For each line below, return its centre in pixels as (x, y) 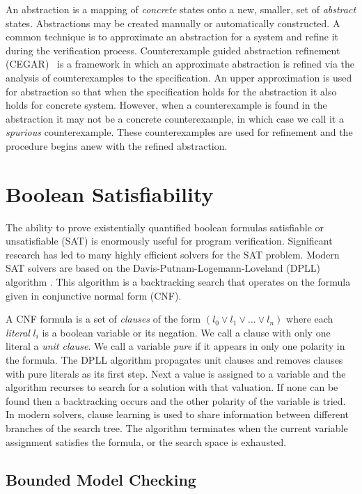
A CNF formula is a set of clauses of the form (103, 319)
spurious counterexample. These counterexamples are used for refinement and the (179, 132)
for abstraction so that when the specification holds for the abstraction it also (171, 91)
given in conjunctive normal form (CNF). (94, 295)
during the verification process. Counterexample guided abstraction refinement (173, 50)
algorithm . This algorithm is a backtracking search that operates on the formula (178, 282)
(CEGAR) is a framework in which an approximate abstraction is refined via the (180, 64)
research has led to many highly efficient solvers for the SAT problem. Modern (173, 254)
